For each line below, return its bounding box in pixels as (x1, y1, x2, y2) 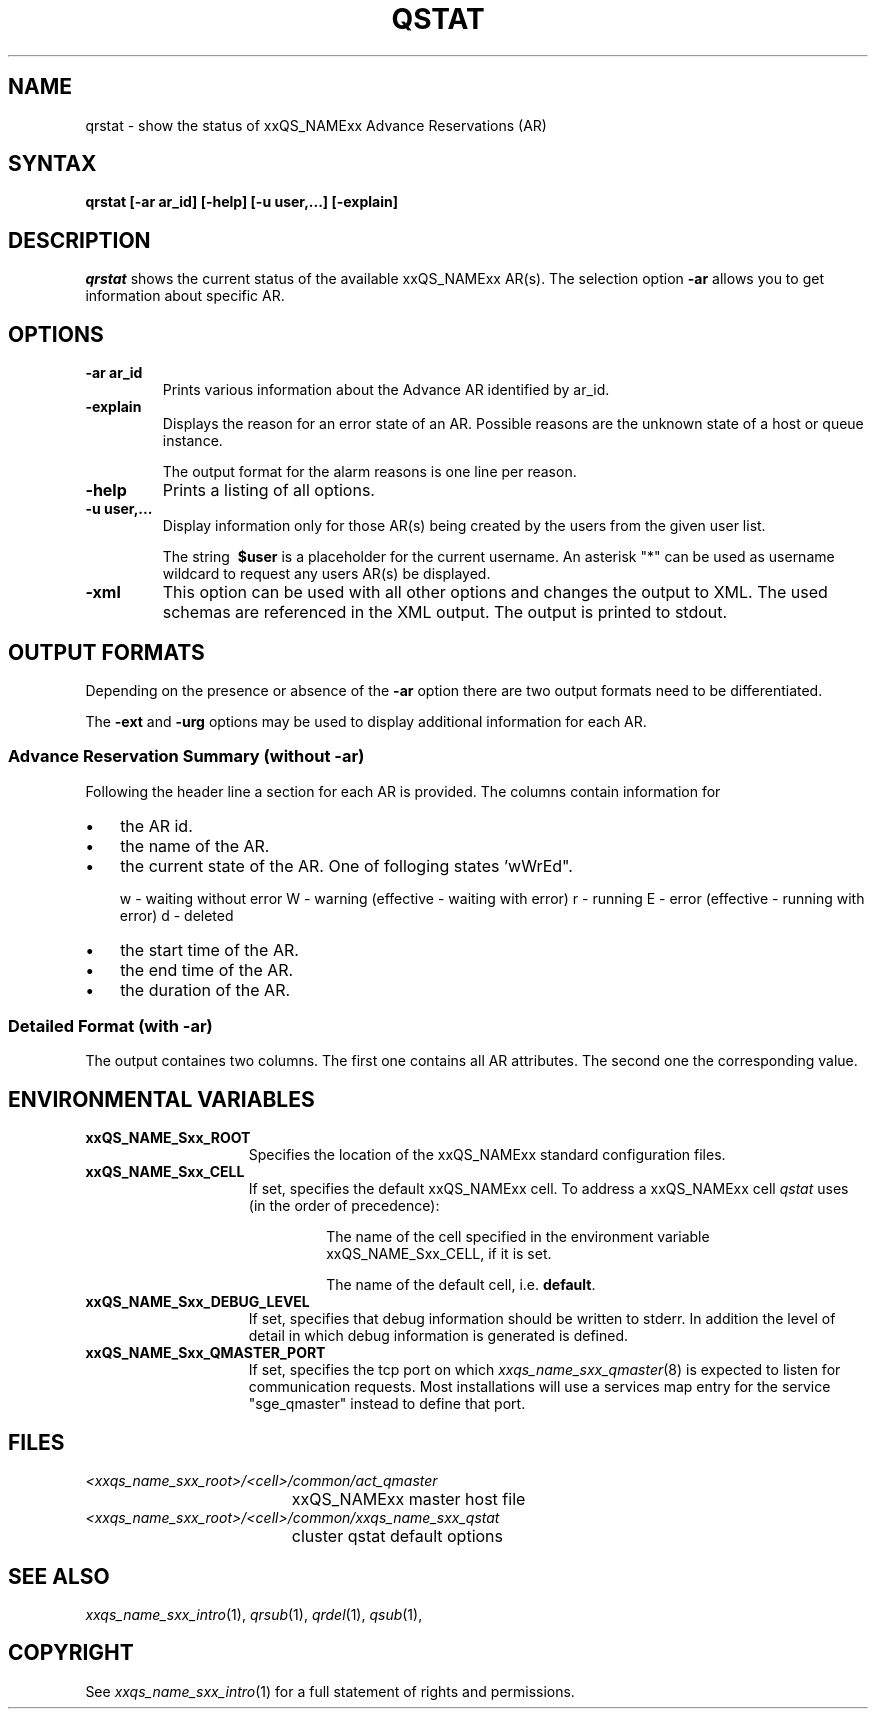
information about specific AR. (85, 287, 285, 305)
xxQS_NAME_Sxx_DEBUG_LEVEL (85, 1293, 310, 1311)
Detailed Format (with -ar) (8, 1016, 213, 1037)
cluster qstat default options (291, 1526, 503, 1547)
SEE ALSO (8, 1563, 110, 1589)
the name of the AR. (120, 835, 270, 856)
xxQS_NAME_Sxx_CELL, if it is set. (326, 1245, 552, 1263)
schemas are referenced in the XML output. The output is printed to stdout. (162, 602, 728, 623)
